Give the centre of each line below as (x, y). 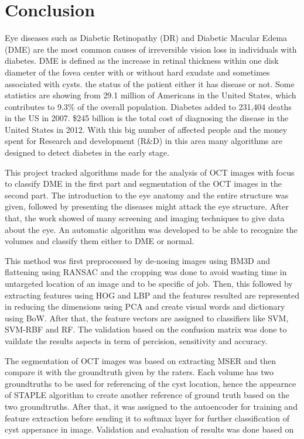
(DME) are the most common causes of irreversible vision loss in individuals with (151, 49)
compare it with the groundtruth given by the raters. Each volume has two (139, 372)
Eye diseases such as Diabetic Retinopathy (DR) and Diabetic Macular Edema (146, 38)
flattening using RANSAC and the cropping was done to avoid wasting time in (146, 272)
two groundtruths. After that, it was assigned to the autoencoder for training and (151, 406)
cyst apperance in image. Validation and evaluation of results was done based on (149, 429)
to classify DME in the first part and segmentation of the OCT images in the (143, 184)
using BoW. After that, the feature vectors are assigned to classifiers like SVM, (147, 318)
